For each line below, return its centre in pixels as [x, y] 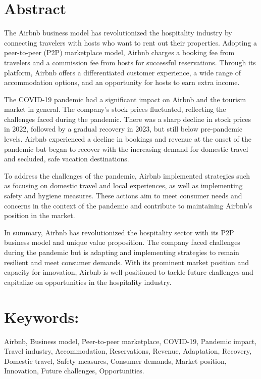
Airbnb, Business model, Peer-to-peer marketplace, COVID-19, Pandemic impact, [130, 341]
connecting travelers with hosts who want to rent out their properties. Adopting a [131, 42]
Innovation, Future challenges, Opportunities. [74, 371]
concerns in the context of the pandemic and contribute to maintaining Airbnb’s [128, 205]
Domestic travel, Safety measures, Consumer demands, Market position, [115, 361]
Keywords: [42, 317]
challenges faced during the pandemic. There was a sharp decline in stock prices [127, 119]
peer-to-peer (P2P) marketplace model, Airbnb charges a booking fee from [119, 52]
